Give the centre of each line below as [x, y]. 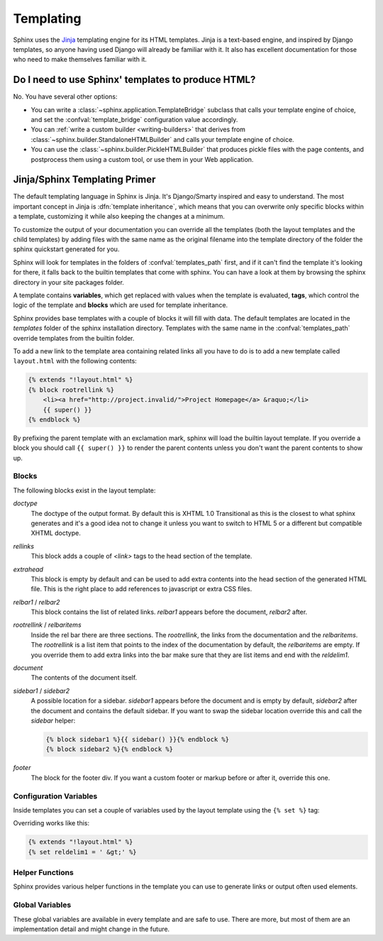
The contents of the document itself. [84, 678]
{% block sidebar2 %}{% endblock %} [110, 749]
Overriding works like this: [51, 823]
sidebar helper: [53, 721]
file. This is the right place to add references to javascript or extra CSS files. [141, 589]
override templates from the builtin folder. [74, 338]
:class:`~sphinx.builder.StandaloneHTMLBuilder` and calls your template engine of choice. [162, 139]
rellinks [24, 546]
